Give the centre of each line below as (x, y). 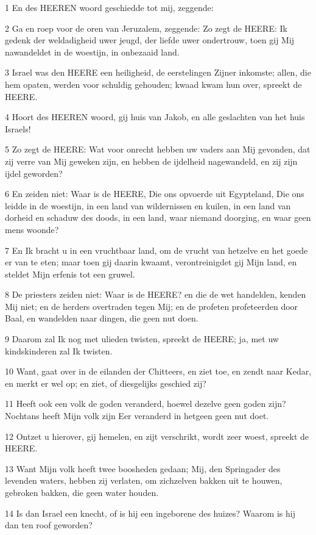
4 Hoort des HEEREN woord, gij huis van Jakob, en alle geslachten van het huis (155, 117)
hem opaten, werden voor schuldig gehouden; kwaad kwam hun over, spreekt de (153, 84)
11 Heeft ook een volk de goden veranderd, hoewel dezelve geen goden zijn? (146, 404)
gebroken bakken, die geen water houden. (82, 492)
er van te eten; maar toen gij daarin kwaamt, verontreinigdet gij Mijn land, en (151, 262)
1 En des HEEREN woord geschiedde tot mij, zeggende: (109, 7)
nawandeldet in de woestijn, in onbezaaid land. (92, 52)
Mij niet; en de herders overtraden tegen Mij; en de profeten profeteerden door (152, 306)
